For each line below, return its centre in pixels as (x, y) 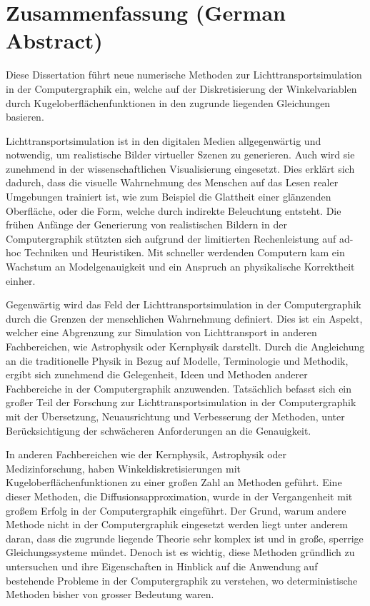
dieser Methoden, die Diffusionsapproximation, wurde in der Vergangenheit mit (179, 496)
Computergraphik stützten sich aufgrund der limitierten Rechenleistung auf (171, 238)
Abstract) (54, 40)
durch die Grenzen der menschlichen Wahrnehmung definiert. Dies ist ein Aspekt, (184, 318)
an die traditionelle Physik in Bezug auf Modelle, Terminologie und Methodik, (177, 360)
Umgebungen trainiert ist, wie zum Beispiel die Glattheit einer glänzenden (169, 197)
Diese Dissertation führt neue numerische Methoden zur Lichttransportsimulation (184, 75)
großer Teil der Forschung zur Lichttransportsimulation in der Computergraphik (181, 402)
